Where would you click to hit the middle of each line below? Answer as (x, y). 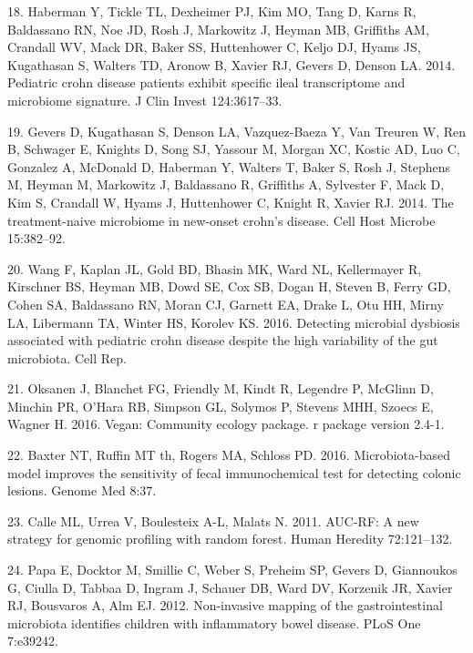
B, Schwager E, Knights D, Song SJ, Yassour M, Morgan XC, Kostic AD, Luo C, (234, 149)
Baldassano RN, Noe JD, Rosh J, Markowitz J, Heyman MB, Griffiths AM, (218, 29)
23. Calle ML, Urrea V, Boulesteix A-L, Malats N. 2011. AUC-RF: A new (213, 520)
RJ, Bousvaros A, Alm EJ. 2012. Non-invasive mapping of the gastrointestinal (225, 605)
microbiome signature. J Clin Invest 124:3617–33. (145, 100)
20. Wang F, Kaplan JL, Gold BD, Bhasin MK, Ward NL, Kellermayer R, (215, 268)
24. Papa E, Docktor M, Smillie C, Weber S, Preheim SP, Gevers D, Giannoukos (232, 570)
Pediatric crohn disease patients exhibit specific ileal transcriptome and (206, 82)
